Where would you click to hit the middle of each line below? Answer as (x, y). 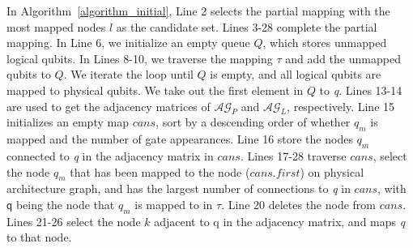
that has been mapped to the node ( (160, 171)
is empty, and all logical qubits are (296, 74)
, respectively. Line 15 (341, 106)
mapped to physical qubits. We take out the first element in (155, 90)
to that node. (39, 237)
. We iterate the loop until (128, 74)
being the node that (65, 204)
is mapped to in (174, 204)
